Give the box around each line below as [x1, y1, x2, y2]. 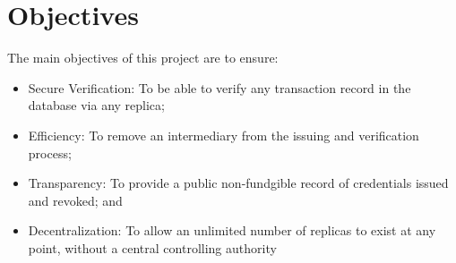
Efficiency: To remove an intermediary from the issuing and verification [28, 125, 419, 144]
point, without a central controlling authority [28, 238, 277, 257]
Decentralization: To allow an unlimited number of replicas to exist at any [28, 221, 436, 240]
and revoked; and [28, 191, 123, 209]
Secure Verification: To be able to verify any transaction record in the [28, 78, 411, 97]
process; [28, 143, 72, 162]
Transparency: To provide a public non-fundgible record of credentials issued [28, 174, 449, 192]
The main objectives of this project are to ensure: [7, 48, 279, 67]
